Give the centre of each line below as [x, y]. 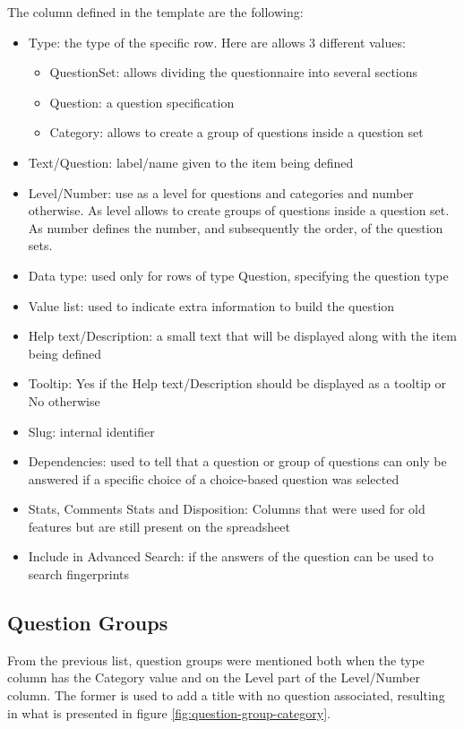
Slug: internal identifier [91, 431]
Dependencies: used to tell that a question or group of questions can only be [237, 461]
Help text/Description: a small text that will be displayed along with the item [242, 336]
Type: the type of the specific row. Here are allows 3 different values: [217, 42]
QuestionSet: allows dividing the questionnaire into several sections [234, 72]
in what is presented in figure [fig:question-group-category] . [169, 712]
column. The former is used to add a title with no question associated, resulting [226, 695]
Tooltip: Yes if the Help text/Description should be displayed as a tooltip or [237, 383]
